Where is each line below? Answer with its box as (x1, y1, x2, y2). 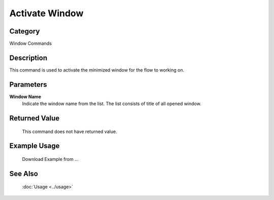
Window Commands (9, 41, 52, 47)
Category (9, 27, 40, 36)
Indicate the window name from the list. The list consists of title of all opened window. (22, 101, 201, 107)
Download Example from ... (22, 156, 79, 162)
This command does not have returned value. (22, 128, 117, 135)
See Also (9, 169, 38, 178)
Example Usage (9, 142, 60, 150)
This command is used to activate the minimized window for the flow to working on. (9, 66, 185, 73)
